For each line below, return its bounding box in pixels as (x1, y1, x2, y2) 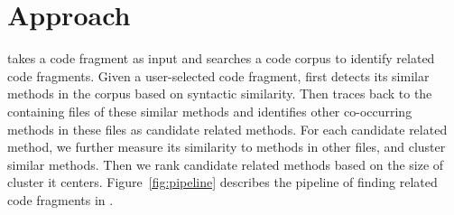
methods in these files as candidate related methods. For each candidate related (7, 119, 448, 138)
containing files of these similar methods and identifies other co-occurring (7, 101, 412, 120)
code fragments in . (7, 190, 114, 209)
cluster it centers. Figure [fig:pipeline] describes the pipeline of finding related (7, 173, 438, 192)
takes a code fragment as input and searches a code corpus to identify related (7, 49, 435, 68)
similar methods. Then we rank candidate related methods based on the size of (7, 154, 444, 173)
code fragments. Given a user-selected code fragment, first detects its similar (7, 66, 430, 85)
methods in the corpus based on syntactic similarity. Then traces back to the (7, 84, 432, 103)
